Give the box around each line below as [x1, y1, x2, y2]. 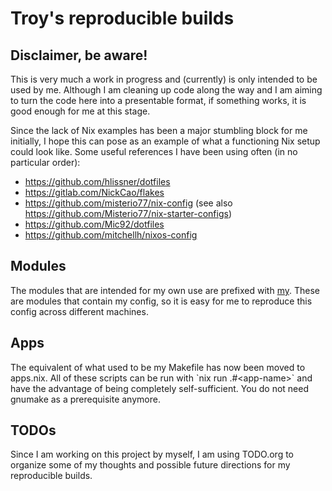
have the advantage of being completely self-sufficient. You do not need [10, 382, 310, 394]
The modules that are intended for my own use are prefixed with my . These [10, 284, 320, 296]
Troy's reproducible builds [10, 7, 235, 30]
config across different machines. [10, 305, 149, 317]
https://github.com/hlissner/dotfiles [24, 176, 171, 187]
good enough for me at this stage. [10, 105, 151, 117]
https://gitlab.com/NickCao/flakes [24, 187, 165, 198]
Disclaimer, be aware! [10, 47, 148, 64]
